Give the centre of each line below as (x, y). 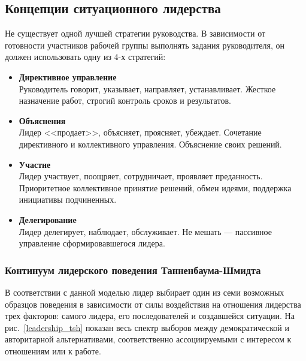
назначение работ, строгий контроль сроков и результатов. (125, 100)
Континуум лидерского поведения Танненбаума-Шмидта (133, 270)
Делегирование (48, 219)
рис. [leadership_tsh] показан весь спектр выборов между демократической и (147, 327)
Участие (35, 164)
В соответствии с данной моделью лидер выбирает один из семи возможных (145, 292)
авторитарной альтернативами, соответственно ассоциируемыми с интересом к (148, 339)
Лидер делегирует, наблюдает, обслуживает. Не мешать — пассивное (145, 231)
